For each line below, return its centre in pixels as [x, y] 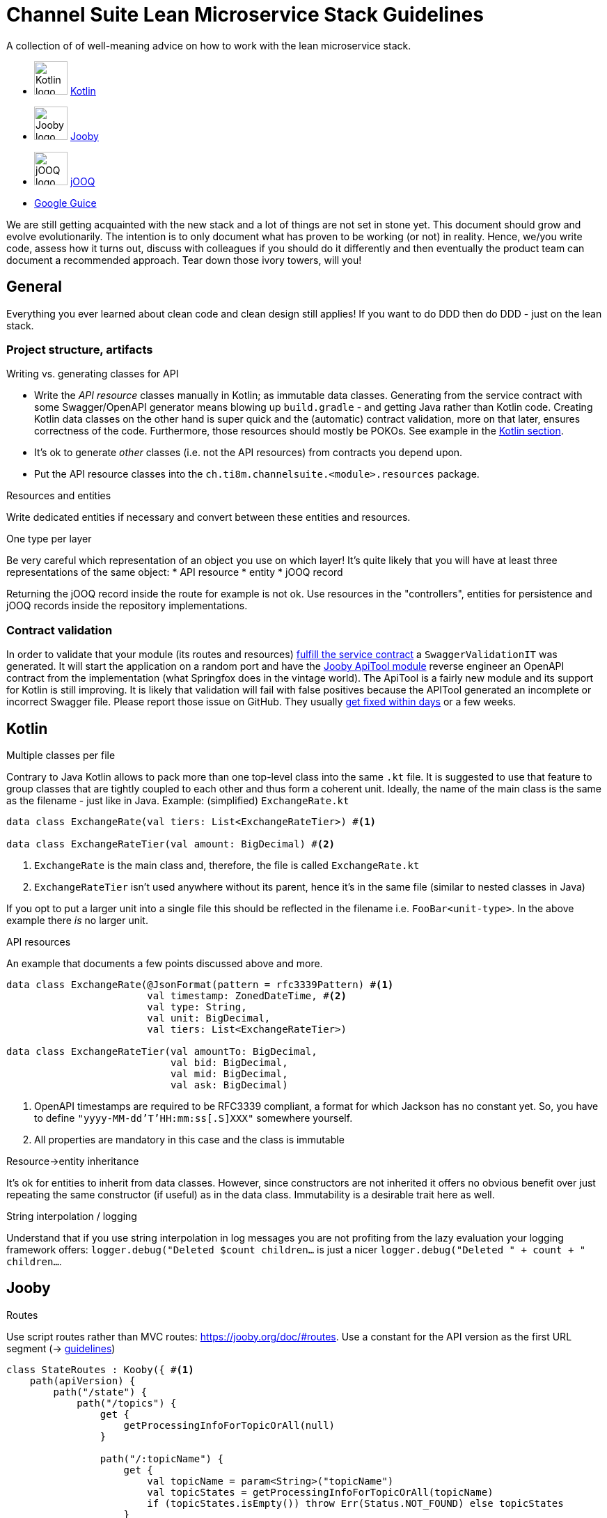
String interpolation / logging [72, 1216]
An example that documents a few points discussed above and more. [165, 963]
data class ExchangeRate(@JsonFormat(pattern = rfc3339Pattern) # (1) [200, 984]
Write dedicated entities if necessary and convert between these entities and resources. [208, 517]
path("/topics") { [127, 1403]
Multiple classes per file [61, 755]
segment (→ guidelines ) [61, 1348]
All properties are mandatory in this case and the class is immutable [189, 1139]
